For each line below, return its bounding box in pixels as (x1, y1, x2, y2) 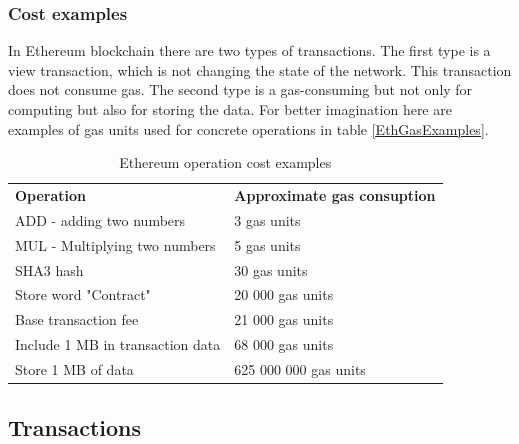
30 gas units (234, 259, 308, 280)
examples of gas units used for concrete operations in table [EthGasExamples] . (8, 118, 489, 139)
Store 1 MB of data (15, 358, 134, 379)
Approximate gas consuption (234, 185, 436, 206)
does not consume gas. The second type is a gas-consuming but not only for (8, 79, 473, 100)
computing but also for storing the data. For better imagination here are (8, 99, 452, 119)
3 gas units (234, 209, 301, 230)
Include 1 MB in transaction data (15, 334, 221, 355)
